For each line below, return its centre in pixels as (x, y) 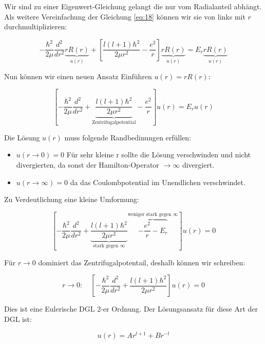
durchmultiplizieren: (36, 26)
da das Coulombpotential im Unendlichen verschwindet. (158, 182)
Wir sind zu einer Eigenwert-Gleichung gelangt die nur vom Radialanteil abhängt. (133, 6)
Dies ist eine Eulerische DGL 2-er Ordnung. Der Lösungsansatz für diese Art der (131, 309)
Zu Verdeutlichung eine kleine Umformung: (72, 199)
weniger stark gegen (149, 215)
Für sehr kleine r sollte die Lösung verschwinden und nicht (159, 155)
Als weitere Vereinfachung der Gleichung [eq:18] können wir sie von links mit (125, 16)
